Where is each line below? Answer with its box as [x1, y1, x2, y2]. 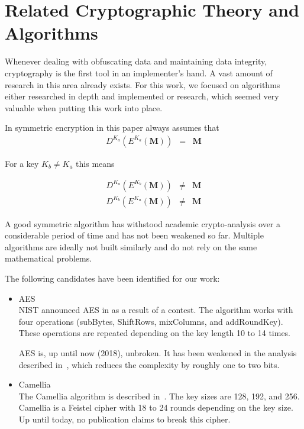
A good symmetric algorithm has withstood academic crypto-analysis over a [5, 217, 281, 230]
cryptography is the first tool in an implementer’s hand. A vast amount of [5, 66, 273, 79]
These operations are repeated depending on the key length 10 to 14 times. [18, 327, 291, 339]
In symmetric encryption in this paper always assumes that [5, 121, 219, 134]
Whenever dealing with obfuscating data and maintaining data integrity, [5, 55, 267, 67]
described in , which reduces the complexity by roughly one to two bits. [18, 358, 280, 370]
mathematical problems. [5, 252, 92, 265]
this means [76, 157, 115, 169]
